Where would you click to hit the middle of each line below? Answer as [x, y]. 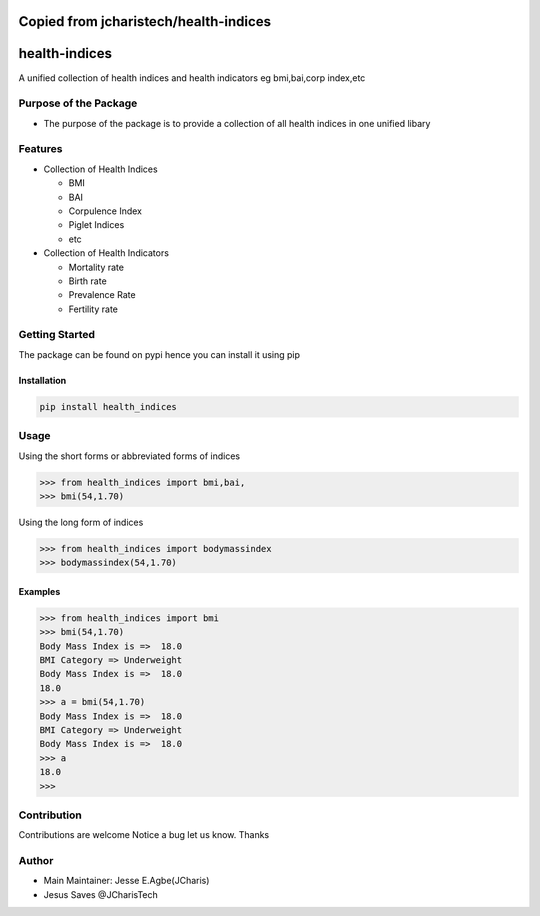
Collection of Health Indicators [106, 253]
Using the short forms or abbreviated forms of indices [129, 456]
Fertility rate [93, 309]
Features [40, 149]
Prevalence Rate [102, 295]
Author [36, 861]
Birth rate [87, 281]
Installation [42, 380]
